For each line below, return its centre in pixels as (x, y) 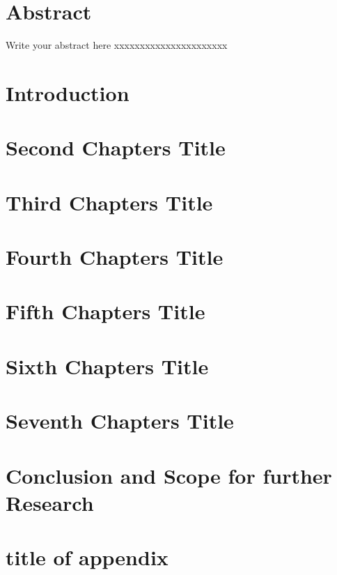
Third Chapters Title (109, 202)
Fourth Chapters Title (115, 257)
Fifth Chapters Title (105, 311)
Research (50, 502)
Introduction (68, 92)
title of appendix (87, 557)
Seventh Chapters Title (120, 421)
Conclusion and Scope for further (169, 475)
